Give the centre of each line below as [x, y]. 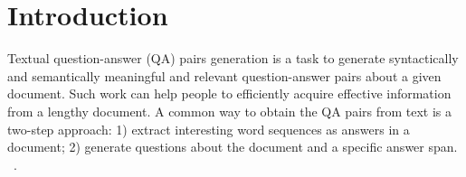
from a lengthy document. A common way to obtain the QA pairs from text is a [230, 111]
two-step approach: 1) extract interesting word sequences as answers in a [209, 129]
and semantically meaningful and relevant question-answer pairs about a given [224, 75]
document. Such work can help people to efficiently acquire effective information [229, 93]
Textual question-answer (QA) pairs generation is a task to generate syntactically [233, 58]
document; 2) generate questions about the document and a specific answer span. [233, 147]
